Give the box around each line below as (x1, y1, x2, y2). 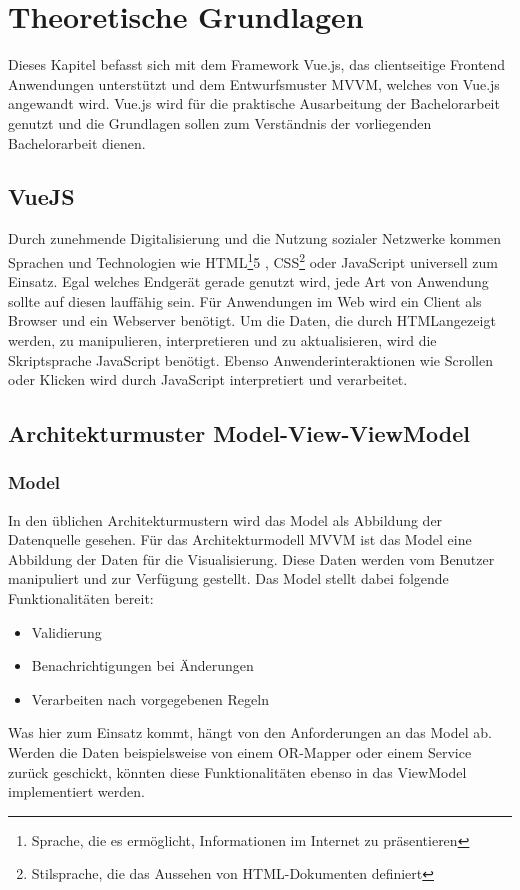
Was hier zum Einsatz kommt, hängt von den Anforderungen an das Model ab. (8, 722, 492, 743)
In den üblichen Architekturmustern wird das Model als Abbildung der (8, 509, 443, 530)
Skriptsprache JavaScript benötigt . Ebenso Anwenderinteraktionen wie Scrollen (8, 349, 494, 370)
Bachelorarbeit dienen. (8, 132, 146, 153)
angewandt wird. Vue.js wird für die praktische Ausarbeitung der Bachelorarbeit (8, 93, 500, 114)
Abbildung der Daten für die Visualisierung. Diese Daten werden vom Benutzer (8, 548, 495, 569)
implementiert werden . (8, 781, 145, 802)
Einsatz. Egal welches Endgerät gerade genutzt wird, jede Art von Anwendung (8, 271, 489, 292)
